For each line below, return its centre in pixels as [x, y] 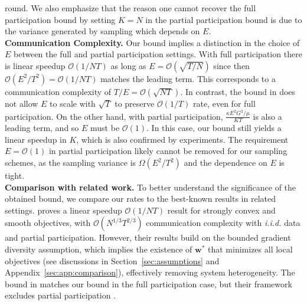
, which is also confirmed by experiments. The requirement [182, 139]
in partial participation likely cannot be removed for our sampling [168, 151]
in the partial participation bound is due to [224, 19]
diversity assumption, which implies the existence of [99, 249]
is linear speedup [35, 65]
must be [105, 128]
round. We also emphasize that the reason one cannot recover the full [130, 8]
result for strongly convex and [221, 210]
